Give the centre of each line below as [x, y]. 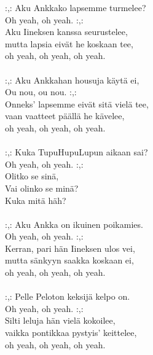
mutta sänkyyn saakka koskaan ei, [69, 260]
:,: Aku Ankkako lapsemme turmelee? [76, 7]
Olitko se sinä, [32, 176]
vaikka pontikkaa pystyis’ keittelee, [71, 333]
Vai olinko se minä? [42, 188]
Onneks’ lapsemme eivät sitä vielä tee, [77, 103]
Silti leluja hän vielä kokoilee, [60, 320]
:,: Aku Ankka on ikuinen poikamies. [74, 224]
